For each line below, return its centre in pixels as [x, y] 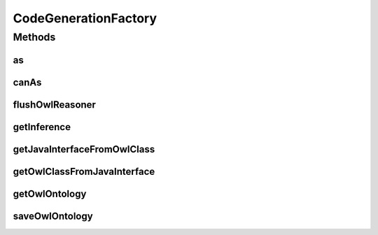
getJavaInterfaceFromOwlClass [84, 149]
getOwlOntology [50, 193]
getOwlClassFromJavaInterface [84, 171]
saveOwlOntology [53, 216]
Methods [34, 37]
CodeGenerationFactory [85, 18]
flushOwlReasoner [54, 105]
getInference [42, 127]
